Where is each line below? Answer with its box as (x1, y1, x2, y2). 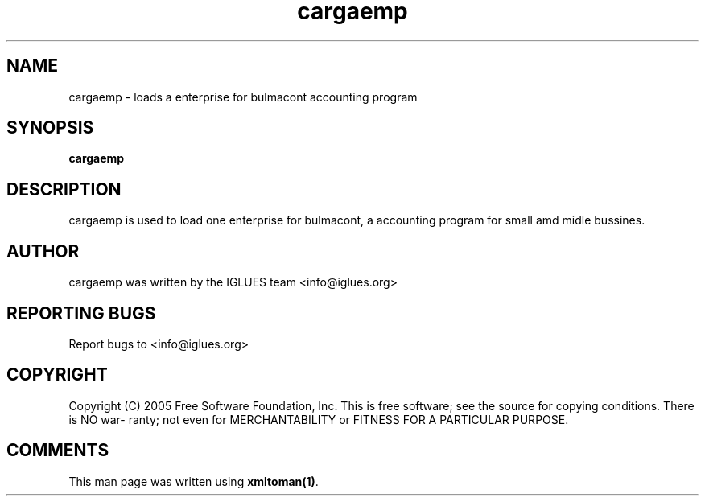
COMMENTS (6, 440, 109, 461)
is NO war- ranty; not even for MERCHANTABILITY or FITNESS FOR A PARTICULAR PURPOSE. (68, 412, 569, 426)
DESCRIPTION (6, 179, 122, 200)
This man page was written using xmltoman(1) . (68, 474, 319, 488)
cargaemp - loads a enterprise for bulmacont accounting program (68, 89, 418, 104)
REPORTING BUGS (6, 302, 156, 323)
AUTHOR (6, 241, 80, 261)
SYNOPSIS (6, 117, 94, 138)
